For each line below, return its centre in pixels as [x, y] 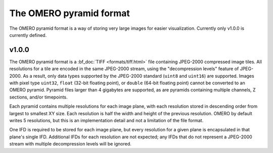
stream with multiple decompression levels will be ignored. [70, 144]
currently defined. [28, 35]
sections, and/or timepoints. [38, 97]
